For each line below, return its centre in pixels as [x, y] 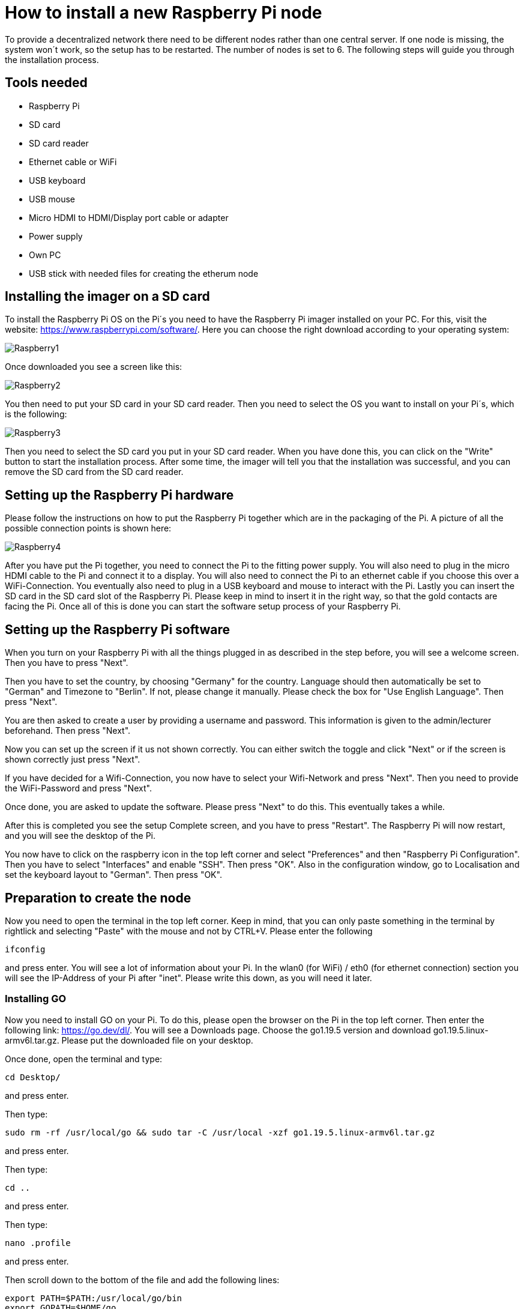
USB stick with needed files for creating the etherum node [144, 273]
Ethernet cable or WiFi [73, 162]
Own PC [45, 255]
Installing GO [36, 999]
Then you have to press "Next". [67, 663]
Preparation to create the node [98, 898]
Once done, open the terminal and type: [84, 1059]
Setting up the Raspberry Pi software [117, 629]
